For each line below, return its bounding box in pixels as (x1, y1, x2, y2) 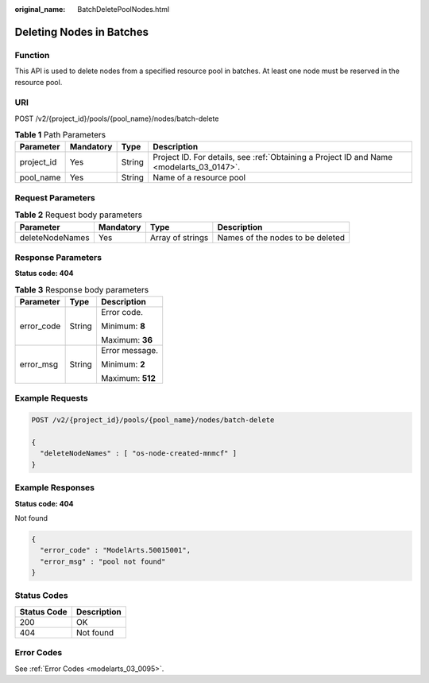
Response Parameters (14, 251, 102, 262)
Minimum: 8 (100, 320, 146, 332)
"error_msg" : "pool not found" (40, 557, 166, 566)
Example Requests (14, 393, 88, 404)
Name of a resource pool (152, 172, 246, 183)
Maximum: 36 (100, 335, 153, 346)
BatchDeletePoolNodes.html (77, 5, 170, 14)
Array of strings (149, 231, 209, 243)
